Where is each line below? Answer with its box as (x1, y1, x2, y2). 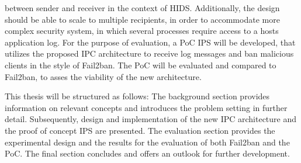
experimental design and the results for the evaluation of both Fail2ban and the (5, 136, 290, 148)
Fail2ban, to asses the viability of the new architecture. (5, 70, 202, 82)
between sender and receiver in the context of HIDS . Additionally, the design (5, 2, 280, 13)
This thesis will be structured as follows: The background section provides (5, 90, 270, 102)
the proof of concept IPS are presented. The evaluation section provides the (5, 124, 275, 136)
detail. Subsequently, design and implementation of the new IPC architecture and (5, 113, 297, 125)
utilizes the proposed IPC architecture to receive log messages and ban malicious (5, 47, 294, 60)
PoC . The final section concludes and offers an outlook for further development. (5, 147, 290, 159)
